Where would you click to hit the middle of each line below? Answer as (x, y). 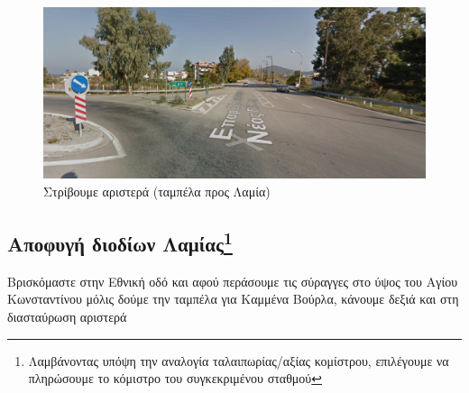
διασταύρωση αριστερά (67, 317)
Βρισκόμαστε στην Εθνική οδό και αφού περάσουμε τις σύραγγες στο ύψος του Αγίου (233, 281)
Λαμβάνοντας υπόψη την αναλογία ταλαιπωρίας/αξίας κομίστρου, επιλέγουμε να (239, 360)
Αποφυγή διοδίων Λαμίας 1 (120, 242)
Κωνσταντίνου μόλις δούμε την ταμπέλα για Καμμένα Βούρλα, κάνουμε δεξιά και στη (233, 299)
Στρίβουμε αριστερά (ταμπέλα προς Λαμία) (157, 192)
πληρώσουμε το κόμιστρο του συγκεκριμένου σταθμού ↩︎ (175, 378)
